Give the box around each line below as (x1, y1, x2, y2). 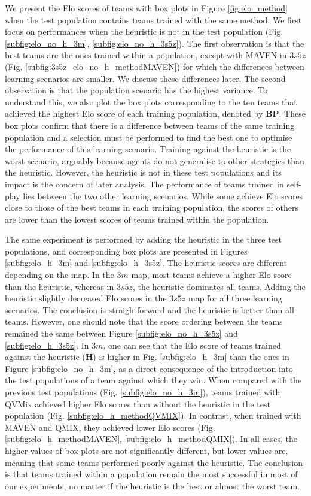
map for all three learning (188, 292, 282, 304)
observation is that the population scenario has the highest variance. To (5, 84, 268, 96)
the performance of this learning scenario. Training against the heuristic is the (5, 143, 291, 155)
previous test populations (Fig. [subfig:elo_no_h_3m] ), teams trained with (5, 386, 280, 398)
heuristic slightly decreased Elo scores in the (5, 292, 167, 304)
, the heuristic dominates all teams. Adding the (133, 280, 306, 292)
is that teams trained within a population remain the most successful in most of (5, 468, 298, 480)
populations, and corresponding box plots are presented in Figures (5, 244, 248, 257)
